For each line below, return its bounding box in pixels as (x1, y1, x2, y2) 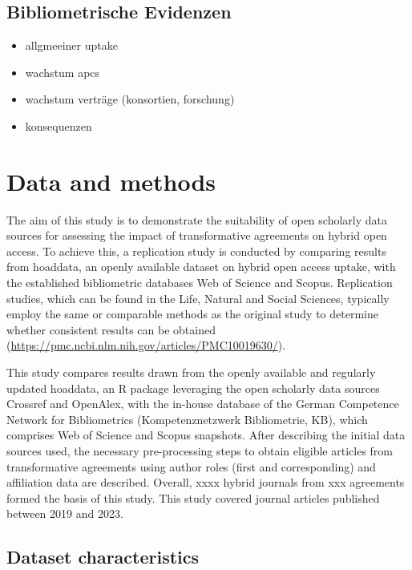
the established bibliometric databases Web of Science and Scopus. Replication (6, 274, 393, 291)
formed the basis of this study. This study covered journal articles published (6, 489, 380, 506)
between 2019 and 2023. (6, 505, 123, 522)
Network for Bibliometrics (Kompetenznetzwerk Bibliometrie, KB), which (6, 410, 368, 427)
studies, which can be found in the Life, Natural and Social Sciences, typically (6, 289, 390, 306)
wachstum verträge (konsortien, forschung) (25, 91, 235, 107)
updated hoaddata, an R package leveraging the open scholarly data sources (6, 379, 380, 396)
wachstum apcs (25, 63, 100, 80)
